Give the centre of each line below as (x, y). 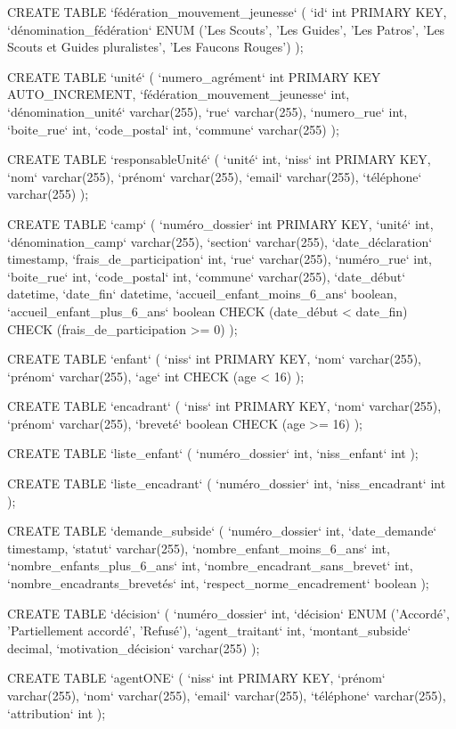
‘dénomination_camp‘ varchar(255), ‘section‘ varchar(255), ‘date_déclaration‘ (220, 241)
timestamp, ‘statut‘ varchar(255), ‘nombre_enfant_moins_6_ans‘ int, (199, 548)
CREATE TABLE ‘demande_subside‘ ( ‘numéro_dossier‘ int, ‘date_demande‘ (222, 531)
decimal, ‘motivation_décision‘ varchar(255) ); (134, 647)
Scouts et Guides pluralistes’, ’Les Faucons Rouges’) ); (155, 47)
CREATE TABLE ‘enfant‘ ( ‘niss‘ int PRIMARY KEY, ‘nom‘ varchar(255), (214, 359)
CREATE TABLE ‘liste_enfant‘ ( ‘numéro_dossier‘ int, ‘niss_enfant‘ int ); (213, 453)
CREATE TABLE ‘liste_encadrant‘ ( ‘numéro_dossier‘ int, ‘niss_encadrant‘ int (227, 483)
